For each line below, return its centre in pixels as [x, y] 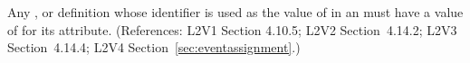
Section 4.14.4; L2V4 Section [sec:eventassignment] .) [154, 47]
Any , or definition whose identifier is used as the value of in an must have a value [235, 12]
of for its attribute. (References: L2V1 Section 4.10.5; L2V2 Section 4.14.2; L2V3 [232, 29]
